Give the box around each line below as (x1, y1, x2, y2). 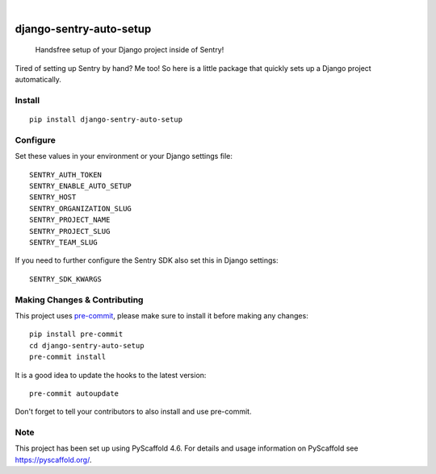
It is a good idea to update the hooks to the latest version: (15, 370, 207, 380)
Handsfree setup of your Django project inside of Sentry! (35, 45, 224, 55)
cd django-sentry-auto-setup (29, 341, 145, 350)
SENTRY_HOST (29, 193, 77, 202)
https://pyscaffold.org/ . (15, 455, 92, 464)
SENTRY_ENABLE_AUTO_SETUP (29, 181, 132, 191)
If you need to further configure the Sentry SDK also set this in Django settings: (15, 256, 279, 265)
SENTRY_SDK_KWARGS (29, 274, 103, 284)
